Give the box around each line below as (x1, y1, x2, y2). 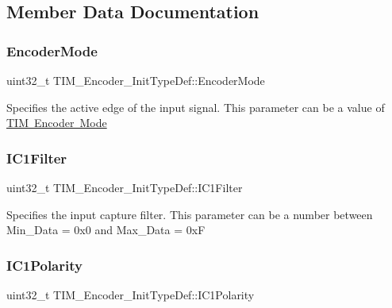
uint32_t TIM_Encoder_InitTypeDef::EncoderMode (6, 72, 265, 88)
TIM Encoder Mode (6, 114, 107, 131)
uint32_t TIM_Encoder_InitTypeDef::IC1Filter (6, 179, 243, 195)
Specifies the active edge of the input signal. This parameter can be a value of (6, 98, 385, 115)
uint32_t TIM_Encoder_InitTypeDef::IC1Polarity (6, 287, 255, 302)
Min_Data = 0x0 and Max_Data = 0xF (6, 221, 206, 238)
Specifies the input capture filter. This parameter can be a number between (6, 206, 373, 222)
